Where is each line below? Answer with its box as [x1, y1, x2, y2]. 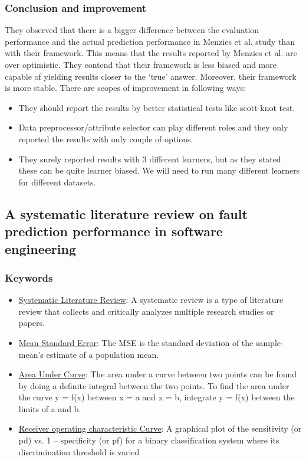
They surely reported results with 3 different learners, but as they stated [18, 152, 281, 165]
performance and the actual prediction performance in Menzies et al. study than [5, 35, 295, 47]
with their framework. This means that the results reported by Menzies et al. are [5, 47, 297, 59]
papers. [18, 317, 45, 329]
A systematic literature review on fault [5, 204, 248, 223]
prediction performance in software [5, 222, 223, 240]
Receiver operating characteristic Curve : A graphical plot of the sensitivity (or [18, 422, 302, 435]
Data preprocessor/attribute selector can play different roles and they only [18, 121, 288, 133]
